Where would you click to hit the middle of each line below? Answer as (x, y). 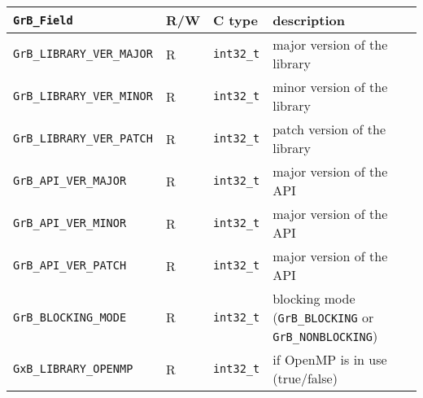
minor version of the (330, 87)
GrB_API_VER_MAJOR (70, 181)
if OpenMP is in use (330, 359)
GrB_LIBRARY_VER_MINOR (83, 96)
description (309, 20)
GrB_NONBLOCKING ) (325, 336)
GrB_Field (43, 20)
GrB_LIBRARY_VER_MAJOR (83, 54)
